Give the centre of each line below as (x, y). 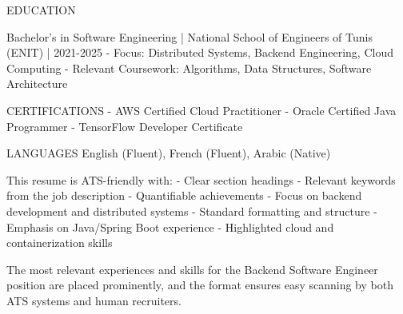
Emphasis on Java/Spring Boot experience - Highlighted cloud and (170, 227)
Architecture (37, 83)
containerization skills (60, 242)
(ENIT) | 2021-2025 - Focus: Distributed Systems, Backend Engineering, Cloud (200, 52)
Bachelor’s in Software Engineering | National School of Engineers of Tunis (190, 36)
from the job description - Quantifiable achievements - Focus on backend (184, 195)
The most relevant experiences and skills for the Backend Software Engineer (192, 269)
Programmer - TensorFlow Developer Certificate (125, 126)
